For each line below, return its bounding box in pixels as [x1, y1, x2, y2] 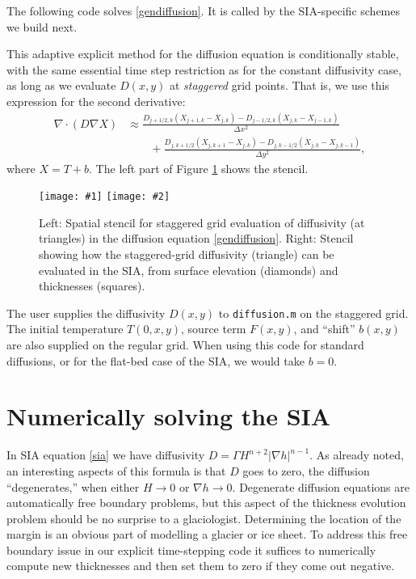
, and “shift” [293, 320, 355, 337]
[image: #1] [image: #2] [39, 191, 170, 203]
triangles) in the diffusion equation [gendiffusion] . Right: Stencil [39, 230, 354, 247]
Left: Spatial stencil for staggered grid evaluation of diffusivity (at [39, 213, 365, 230]
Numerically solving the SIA [6, 399, 331, 433]
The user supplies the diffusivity [6, 304, 166, 321]
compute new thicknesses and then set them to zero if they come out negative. [6, 557, 395, 574]
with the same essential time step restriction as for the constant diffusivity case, [6, 61, 401, 78]
